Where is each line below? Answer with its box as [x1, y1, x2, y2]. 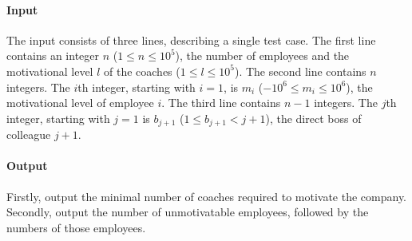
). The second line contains [234, 62, 366, 79]
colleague [6, 126, 51, 143]
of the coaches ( [104, 62, 180, 79]
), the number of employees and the [175, 47, 350, 64]
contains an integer [6, 47, 100, 64]
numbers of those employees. [6, 219, 146, 235]
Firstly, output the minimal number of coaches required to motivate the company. [6, 188, 407, 204]
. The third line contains [161, 94, 281, 111]
